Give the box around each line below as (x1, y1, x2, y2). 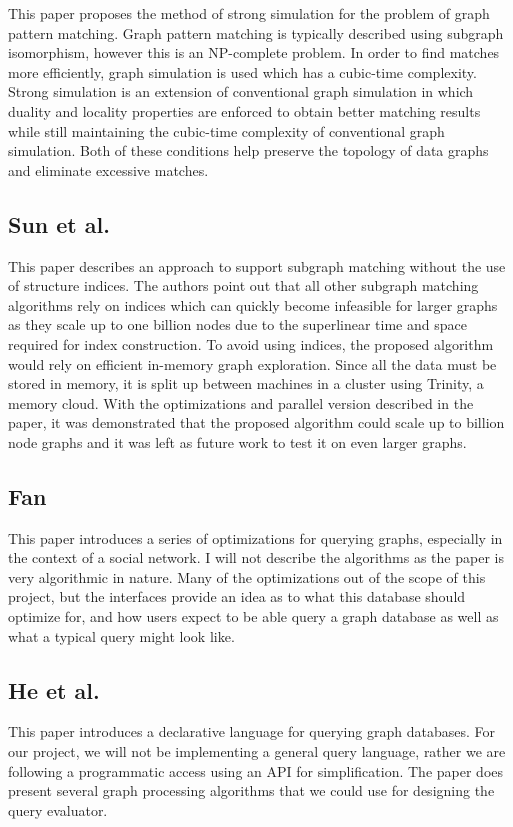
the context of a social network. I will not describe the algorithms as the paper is (8, 547, 504, 568)
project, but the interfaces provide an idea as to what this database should (8, 586, 466, 607)
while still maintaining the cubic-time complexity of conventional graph (8, 120, 445, 141)
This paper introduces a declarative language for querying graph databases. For (8, 721, 495, 742)
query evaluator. (8, 799, 108, 820)
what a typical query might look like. (8, 625, 235, 646)
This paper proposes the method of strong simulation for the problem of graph (8, 3, 490, 23)
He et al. (8, 674, 100, 705)
